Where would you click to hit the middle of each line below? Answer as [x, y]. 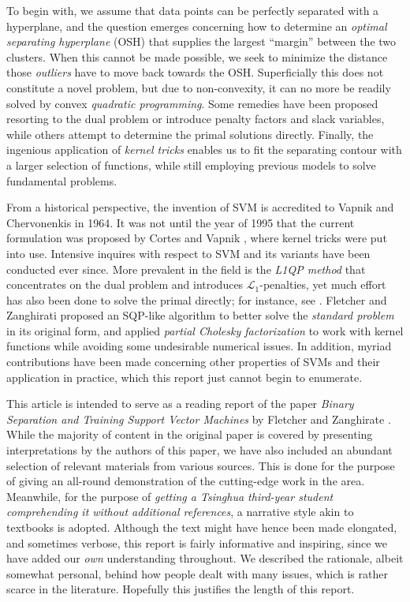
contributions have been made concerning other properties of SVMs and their [193, 362]
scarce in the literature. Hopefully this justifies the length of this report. [181, 589]
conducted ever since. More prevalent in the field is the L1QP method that [186, 269]
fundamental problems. [62, 180]
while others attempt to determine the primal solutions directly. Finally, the [190, 134]
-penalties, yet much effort [323, 284]
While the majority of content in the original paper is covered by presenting [190, 434]
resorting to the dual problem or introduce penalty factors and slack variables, [196, 119]
